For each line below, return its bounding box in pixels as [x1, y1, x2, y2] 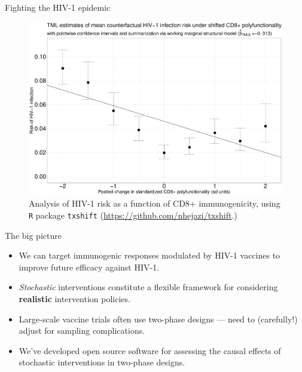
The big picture [5, 229, 62, 241]
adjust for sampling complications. [19, 324, 145, 337]
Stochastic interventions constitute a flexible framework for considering [19, 281, 278, 293]
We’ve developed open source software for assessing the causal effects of [19, 344, 281, 356]
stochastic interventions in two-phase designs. [19, 356, 185, 368]
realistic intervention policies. [19, 292, 130, 305]
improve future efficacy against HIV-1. [19, 260, 160, 273]
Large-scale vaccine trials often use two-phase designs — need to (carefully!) [19, 312, 298, 325]
